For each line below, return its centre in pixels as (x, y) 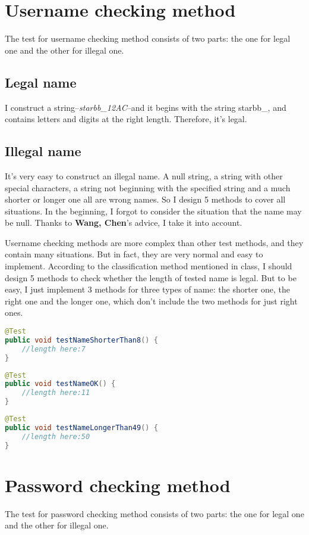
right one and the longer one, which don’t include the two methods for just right (151, 301)
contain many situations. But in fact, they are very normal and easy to (134, 254)
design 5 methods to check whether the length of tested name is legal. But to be (151, 277)
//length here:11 (56, 393)
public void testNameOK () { (60, 384)
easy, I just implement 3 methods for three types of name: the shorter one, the (148, 289)
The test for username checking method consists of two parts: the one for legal (148, 38)
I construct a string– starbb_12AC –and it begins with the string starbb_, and (146, 107)
